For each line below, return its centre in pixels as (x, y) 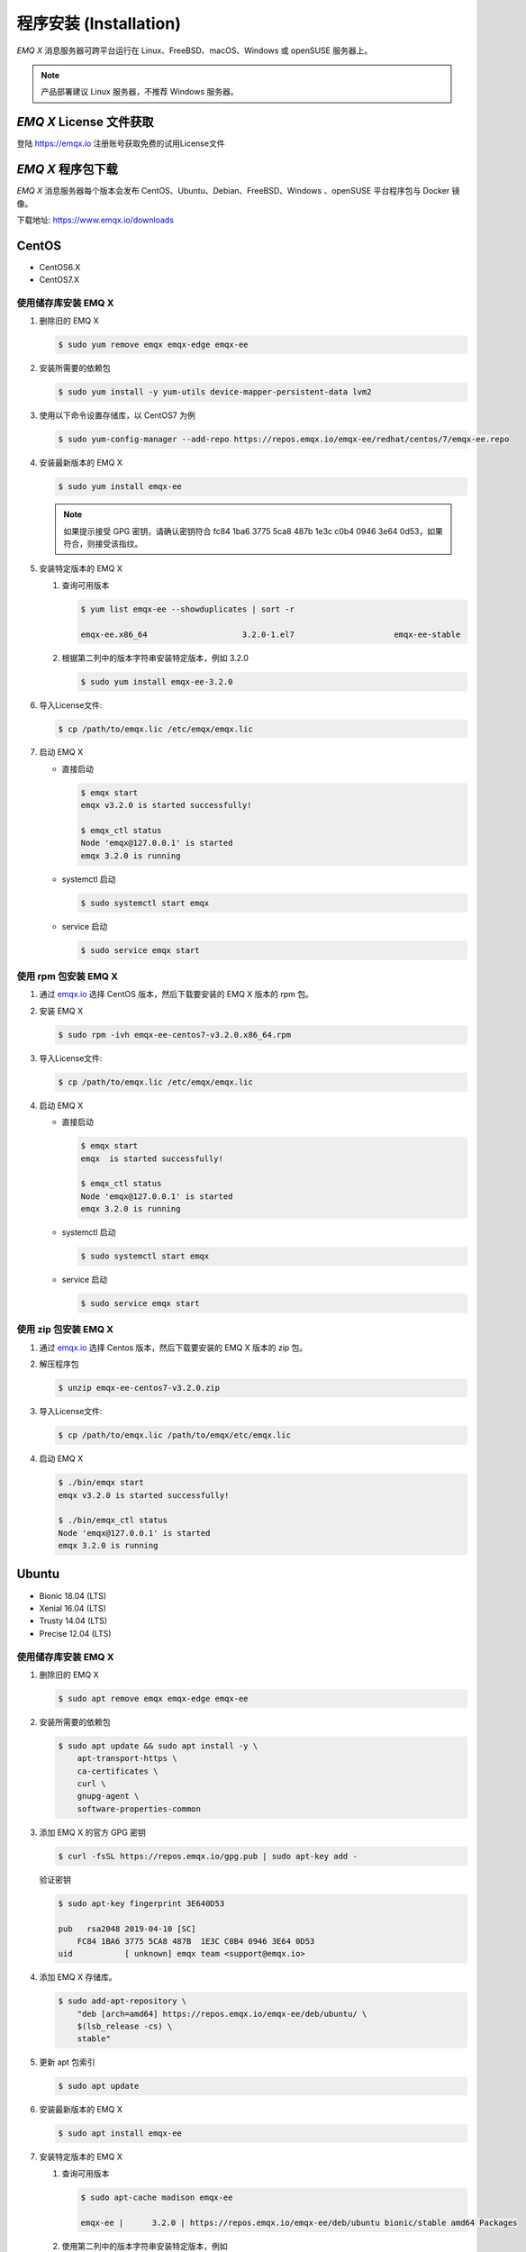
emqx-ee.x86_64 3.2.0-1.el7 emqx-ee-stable (271, 634)
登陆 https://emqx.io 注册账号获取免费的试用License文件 (121, 143)
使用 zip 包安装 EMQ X (65, 1330)
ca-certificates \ (118, 1771)
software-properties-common (139, 1809)
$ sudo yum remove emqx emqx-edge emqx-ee (153, 345)
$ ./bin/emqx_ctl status (113, 1521)
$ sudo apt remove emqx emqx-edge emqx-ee (153, 1698)
